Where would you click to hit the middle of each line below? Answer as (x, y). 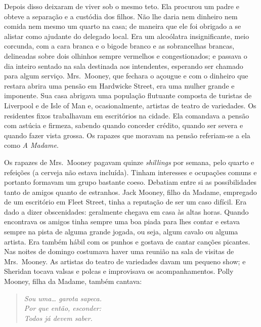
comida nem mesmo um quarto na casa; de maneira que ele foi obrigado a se (123, 26)
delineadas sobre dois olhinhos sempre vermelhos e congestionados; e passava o (126, 55)
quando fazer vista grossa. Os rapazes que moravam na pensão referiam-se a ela (127, 135)
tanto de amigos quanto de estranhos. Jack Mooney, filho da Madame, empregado (130, 192)
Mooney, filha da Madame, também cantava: (73, 281)
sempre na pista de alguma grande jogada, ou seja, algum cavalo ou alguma (121, 232)
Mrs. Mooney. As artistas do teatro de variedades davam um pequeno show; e (125, 261)
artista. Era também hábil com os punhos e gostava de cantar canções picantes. (127, 241)
